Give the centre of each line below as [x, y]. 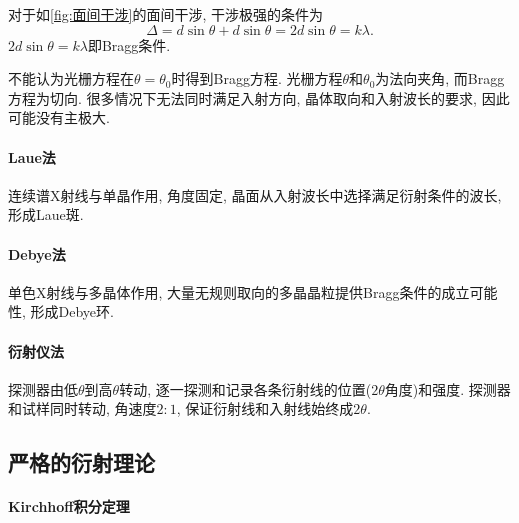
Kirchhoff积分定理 [69, 506]
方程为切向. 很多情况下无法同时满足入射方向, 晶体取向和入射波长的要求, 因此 [259, 97]
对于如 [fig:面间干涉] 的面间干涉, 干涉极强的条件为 [166, 14]
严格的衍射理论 [81, 462]
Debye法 [37, 253]
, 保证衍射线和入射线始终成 [265, 408]
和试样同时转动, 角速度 [82, 408]
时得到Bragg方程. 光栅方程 [257, 78]
